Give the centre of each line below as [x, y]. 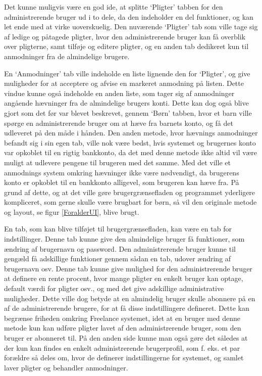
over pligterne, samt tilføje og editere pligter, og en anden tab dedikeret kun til [126, 46]
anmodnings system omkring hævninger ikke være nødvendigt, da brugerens [122, 172]
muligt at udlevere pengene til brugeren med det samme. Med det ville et [117, 162]
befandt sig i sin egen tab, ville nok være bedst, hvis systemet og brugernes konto [130, 142]
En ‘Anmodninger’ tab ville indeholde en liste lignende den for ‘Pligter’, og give [127, 73]
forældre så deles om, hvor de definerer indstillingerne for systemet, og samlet [124, 358]
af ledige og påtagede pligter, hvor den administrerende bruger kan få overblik [125, 36]
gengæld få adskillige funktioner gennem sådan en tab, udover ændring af [118, 258]
